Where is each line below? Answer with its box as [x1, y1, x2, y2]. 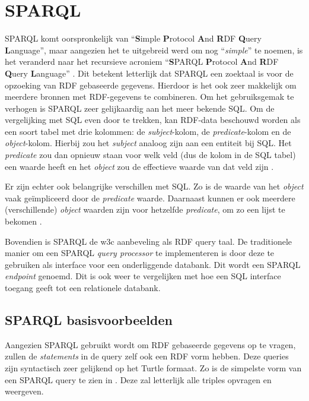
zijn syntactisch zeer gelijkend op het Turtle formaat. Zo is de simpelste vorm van [5, 361, 302, 374]
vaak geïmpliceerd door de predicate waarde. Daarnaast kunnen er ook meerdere [5, 191, 295, 204]
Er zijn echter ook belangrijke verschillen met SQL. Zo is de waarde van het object [5, 180, 304, 192]
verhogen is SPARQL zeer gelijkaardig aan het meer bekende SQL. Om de [5, 102, 275, 114]
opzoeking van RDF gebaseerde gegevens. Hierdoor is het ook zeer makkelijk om [5, 78, 297, 91]
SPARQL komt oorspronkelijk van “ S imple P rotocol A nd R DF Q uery [5, 32, 262, 45]
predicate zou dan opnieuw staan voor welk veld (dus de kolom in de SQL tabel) [5, 149, 296, 161]
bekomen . [5, 215, 42, 228]
